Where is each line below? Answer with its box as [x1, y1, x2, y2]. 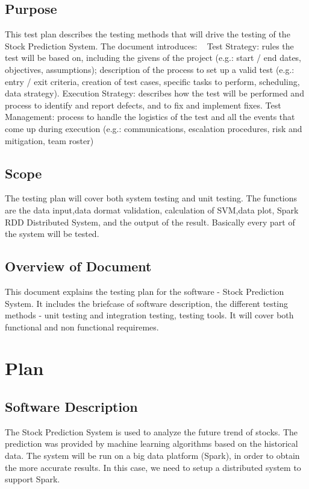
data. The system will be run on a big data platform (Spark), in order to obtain [5, 449, 300, 462]
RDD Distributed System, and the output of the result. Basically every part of [5, 215, 295, 228]
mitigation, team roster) [5, 134, 94, 147]
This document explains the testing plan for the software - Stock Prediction [5, 285, 284, 297]
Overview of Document [5, 257, 152, 276]
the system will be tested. [5, 227, 99, 240]
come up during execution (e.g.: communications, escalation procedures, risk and [5, 122, 302, 134]
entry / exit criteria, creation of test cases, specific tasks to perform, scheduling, [5, 75, 300, 87]
